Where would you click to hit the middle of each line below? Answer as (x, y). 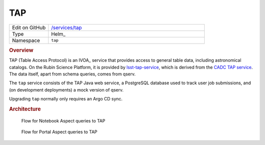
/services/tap (66, 27)
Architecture (25, 109)
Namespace (26, 40)
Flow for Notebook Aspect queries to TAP (63, 121)
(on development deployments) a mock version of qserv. (66, 90)
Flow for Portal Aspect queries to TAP (59, 132)
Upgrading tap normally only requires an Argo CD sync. (66, 99)
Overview (21, 50)
